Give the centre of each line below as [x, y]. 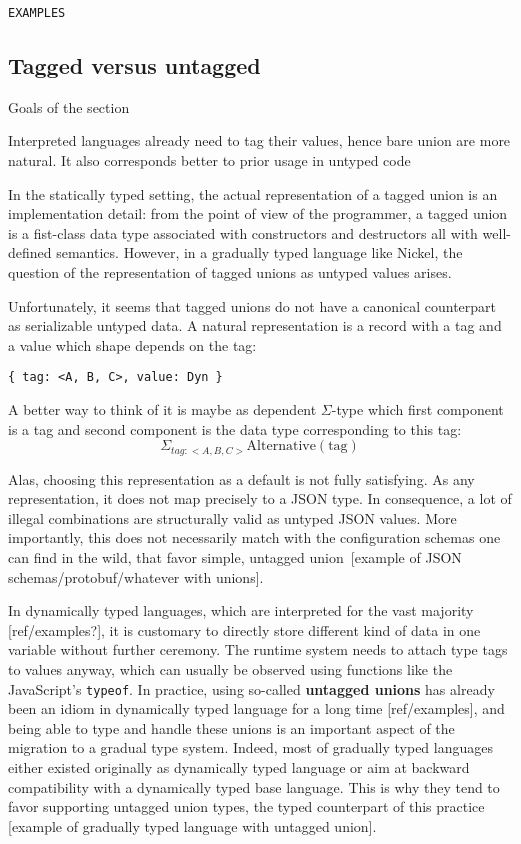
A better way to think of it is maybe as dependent [162, 409]
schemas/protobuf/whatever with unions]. [136, 576]
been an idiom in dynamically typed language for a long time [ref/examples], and [256, 708]
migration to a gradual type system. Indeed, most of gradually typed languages [251, 747]
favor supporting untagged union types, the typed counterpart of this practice [246, 806]
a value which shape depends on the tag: [132, 344]
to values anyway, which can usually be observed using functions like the [230, 669]
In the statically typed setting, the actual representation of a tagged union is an [253, 193]
